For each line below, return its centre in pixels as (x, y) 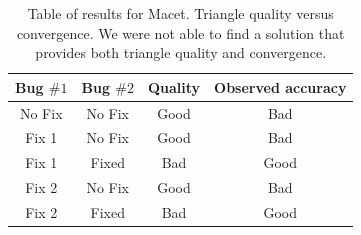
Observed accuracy (280, 86)
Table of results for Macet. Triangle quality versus (180, 13)
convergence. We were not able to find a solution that (180, 32)
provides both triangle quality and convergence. (181, 52)
